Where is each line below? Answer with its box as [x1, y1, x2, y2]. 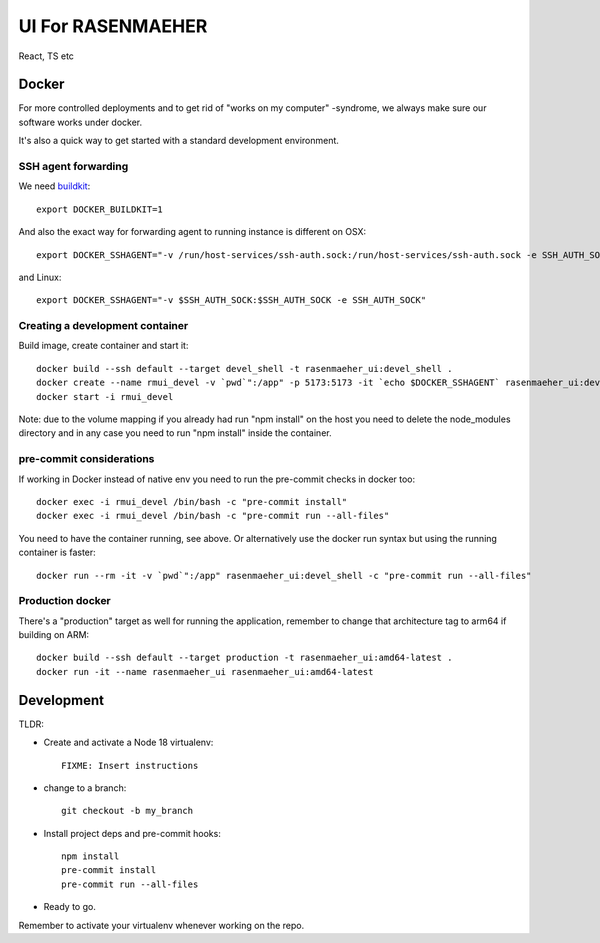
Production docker [18, 594, 112, 608]
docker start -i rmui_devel [36, 391, 174, 402]
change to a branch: [43, 781, 127, 794]
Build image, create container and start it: [18, 340, 189, 352]
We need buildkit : [18, 180, 91, 192]
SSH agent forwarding [18, 160, 129, 173]
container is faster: [18, 546, 97, 559]
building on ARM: [18, 629, 90, 641]
